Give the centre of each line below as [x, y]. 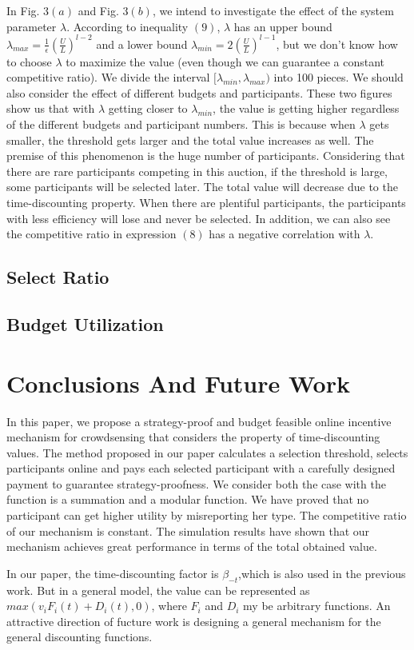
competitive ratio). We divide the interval [108, 77]
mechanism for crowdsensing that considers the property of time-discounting [193, 437]
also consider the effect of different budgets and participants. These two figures [199, 92]
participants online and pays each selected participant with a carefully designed [201, 468]
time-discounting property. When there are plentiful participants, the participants [206, 203]
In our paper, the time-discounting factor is [113, 573]
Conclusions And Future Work [178, 383]
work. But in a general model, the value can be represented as [158, 590]
